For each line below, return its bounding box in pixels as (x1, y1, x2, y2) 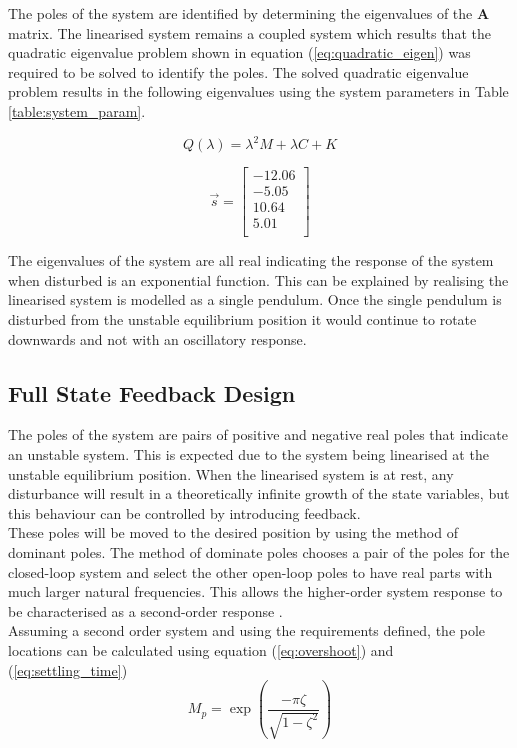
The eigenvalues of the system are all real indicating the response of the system (8, 250, 494, 271)
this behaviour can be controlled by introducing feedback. (8, 502, 361, 523)
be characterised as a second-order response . (8, 600, 283, 621)
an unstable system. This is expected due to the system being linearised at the (8, 443, 489, 464)
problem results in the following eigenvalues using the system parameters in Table (8, 81, 509, 102)
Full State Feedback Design (8, 377, 296, 408)
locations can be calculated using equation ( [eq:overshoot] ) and (8, 639, 394, 660)
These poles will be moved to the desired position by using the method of (8, 522, 458, 543)
